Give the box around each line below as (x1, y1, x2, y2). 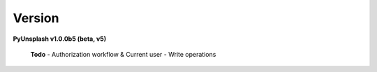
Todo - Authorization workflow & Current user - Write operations (30, 50, 216, 58)
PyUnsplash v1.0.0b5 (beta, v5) (13, 35, 107, 43)
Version (13, 10, 59, 26)
